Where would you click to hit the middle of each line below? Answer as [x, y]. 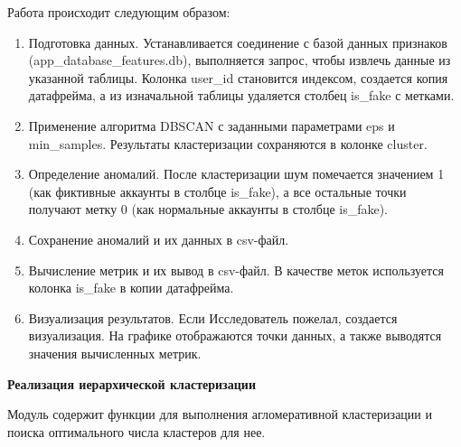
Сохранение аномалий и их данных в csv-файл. [159, 239]
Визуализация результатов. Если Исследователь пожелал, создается [213, 317]
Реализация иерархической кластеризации [132, 383]
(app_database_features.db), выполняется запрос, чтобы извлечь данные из [240, 60]
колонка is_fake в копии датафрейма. [131, 288]
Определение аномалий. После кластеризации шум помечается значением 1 [236, 174]
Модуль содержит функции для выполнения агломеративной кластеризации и [220, 414]
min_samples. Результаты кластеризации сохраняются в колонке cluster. [228, 143]
